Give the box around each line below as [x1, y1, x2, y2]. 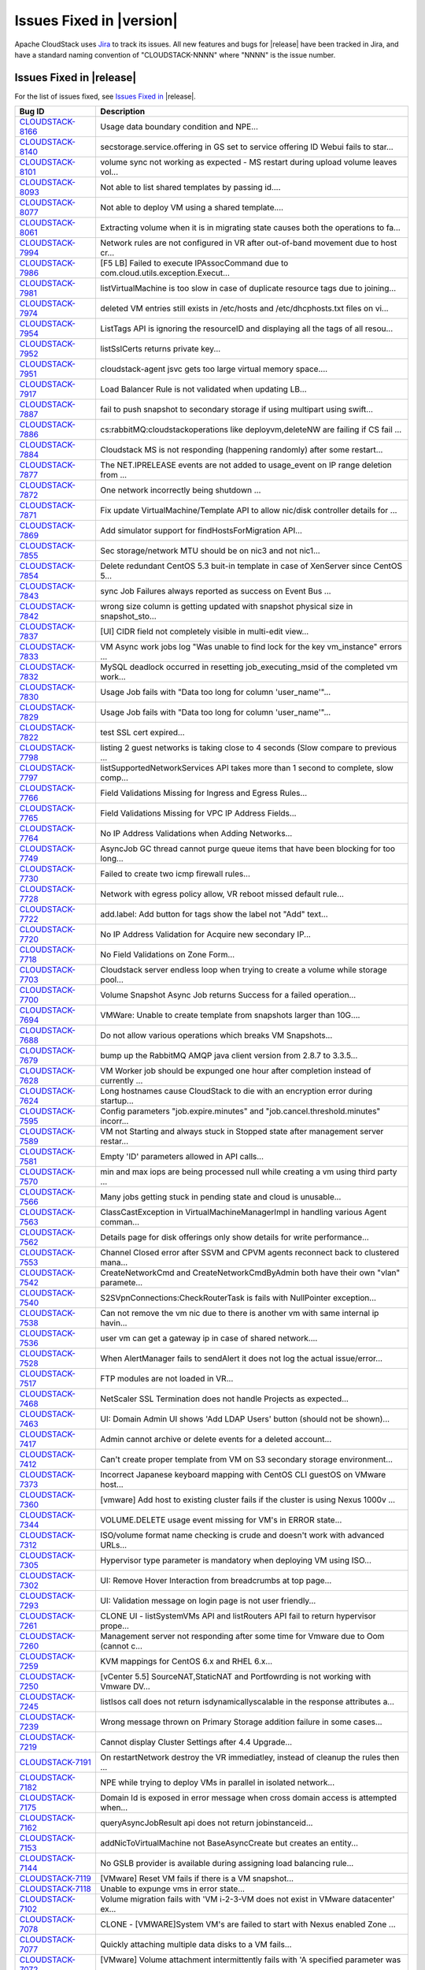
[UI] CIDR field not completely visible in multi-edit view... [100, 626, 309, 637]
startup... [100, 1095, 134, 1106]
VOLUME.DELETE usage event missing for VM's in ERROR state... [100, 1515, 342, 1526]
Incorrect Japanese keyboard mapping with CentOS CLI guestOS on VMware [100, 1470, 386, 1481]
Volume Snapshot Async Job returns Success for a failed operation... [100, 990, 357, 1001]
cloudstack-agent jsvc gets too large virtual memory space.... [100, 363, 328, 374]
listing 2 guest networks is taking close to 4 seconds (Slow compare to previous [100, 742, 397, 753]
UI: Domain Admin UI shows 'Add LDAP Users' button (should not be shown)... [100, 1414, 390, 1425]
